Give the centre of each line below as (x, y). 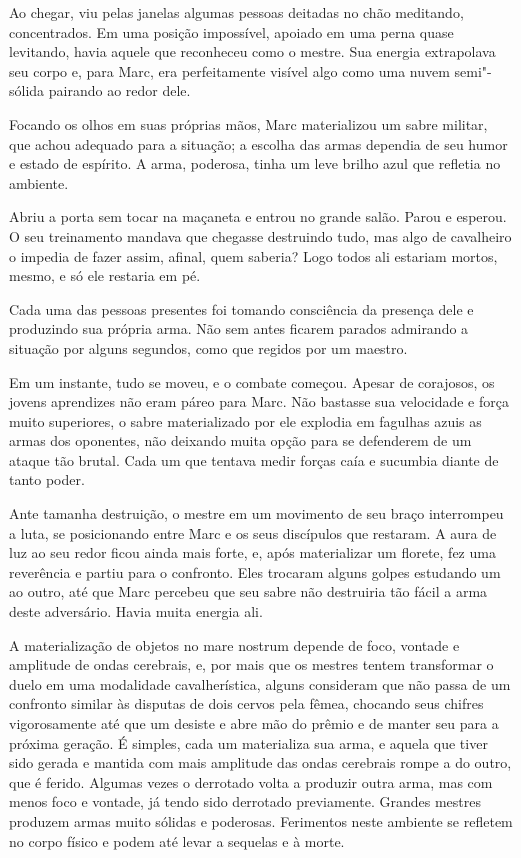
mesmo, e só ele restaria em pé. (105, 275)
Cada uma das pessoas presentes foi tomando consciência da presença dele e (241, 308)
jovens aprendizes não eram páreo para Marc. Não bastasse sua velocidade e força (259, 401)
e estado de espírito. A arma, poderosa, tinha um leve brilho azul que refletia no (255, 163)
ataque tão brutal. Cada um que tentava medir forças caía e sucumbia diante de (254, 459)
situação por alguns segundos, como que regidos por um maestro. (208, 347)
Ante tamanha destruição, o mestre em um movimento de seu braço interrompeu (256, 513)
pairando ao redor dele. (119, 90)
